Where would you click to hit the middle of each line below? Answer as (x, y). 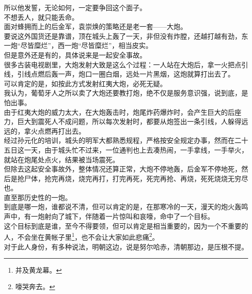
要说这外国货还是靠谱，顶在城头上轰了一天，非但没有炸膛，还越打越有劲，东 (126, 36)
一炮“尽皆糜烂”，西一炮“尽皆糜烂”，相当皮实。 (78, 45)
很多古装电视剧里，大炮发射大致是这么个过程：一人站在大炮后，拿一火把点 (123, 64)
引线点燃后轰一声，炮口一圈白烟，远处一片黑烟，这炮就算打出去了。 (126, 74)
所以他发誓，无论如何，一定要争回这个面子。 (75, 7)
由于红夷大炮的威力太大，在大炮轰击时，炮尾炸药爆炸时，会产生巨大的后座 (123, 112)
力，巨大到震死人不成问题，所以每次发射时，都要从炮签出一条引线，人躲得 (123, 121)
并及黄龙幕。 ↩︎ (39, 270)
